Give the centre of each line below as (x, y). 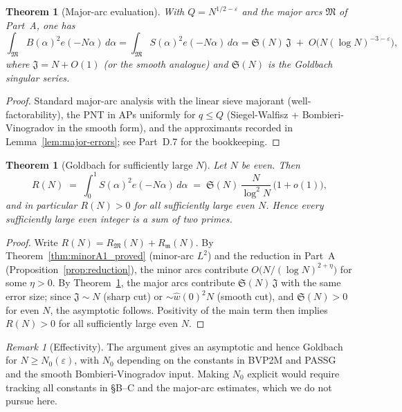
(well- (299, 101)
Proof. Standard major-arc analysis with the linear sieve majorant (145, 101)
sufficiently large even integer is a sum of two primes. (119, 219)
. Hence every (295, 205)
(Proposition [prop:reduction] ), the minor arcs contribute (127, 269)
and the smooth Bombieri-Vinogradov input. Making (118, 373)
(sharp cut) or (133, 296)
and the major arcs (282, 11)
